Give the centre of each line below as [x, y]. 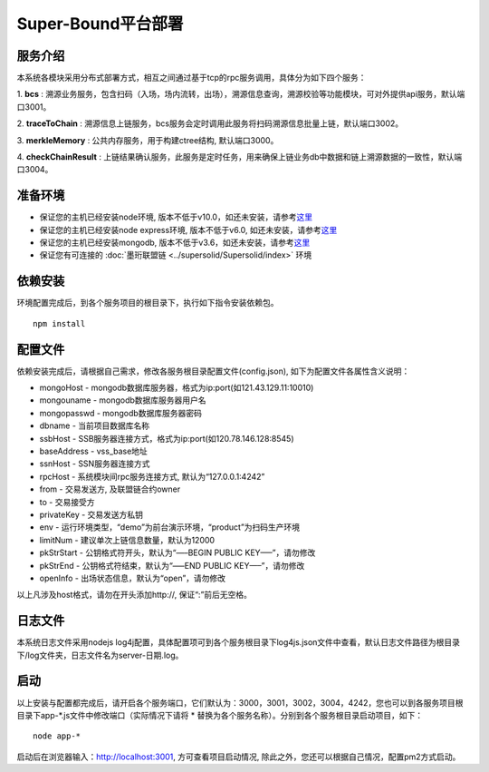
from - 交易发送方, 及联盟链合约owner [110, 489]
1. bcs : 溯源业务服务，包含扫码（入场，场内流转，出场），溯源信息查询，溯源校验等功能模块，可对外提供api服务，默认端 [241, 94]
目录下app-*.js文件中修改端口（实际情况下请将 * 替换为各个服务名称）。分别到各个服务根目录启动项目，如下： [220, 715]
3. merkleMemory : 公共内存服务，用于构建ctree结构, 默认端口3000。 [148, 140]
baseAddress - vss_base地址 [94, 451]
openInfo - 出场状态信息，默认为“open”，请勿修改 [133, 578]
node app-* [57, 736]
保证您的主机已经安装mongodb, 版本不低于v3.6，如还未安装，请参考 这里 [175, 243]
